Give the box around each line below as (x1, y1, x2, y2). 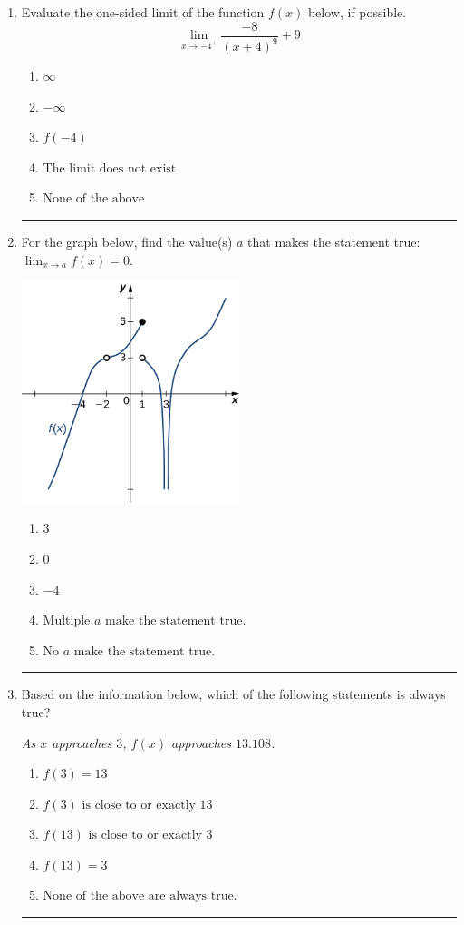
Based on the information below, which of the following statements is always (21, 684, 446, 704)
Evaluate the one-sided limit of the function (21, 3, 265, 21)
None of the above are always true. (43, 890, 237, 903)
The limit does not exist (43, 162, 177, 175)
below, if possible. (307, 3, 407, 21)
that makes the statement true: (247, 231, 420, 251)
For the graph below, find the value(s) (21, 231, 233, 251)
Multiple (43, 615, 91, 628)
